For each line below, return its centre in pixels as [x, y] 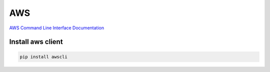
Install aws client [36, 42]
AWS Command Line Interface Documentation [57, 28]
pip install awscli [43, 57]
